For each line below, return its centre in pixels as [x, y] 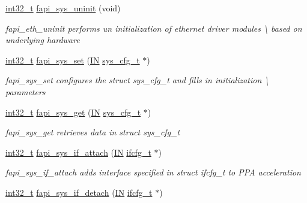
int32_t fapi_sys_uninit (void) [63, 8]
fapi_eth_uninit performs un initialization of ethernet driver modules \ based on [154, 28]
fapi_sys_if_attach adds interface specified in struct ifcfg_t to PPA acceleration [153, 172]
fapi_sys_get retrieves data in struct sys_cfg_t [93, 132]
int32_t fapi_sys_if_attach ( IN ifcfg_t [78, 152]
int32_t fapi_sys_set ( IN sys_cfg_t [73, 60]
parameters [26, 91]
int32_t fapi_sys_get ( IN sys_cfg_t [73, 112]
